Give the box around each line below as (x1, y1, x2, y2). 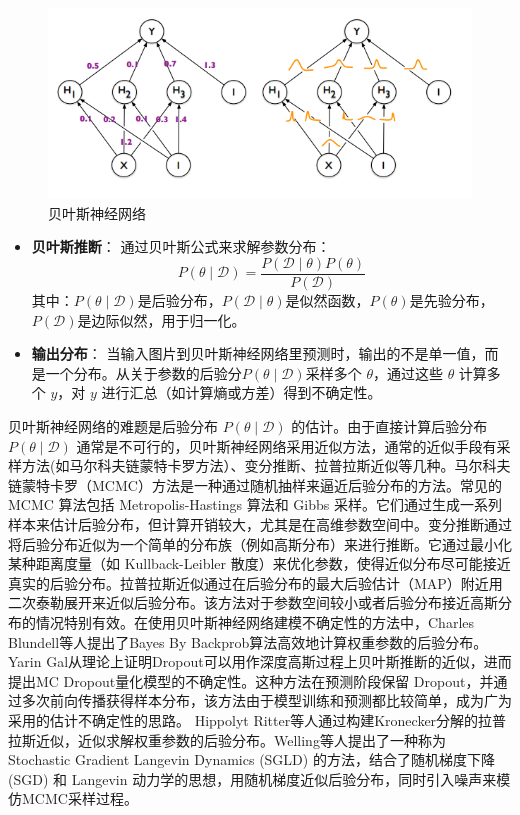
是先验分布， (409, 290, 494, 311)
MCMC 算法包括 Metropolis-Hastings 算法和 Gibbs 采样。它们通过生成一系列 (8, 494, 502, 515)
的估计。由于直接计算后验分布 (291, 416, 488, 436)
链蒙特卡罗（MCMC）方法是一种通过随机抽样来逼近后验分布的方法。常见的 (8, 474, 502, 495)
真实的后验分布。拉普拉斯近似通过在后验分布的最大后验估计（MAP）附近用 (8, 572, 503, 593)
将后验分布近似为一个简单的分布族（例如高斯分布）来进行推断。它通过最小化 (8, 533, 512, 554)
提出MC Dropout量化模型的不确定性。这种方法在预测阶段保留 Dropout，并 (8, 670, 494, 691)
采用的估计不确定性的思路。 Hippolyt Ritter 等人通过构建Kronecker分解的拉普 (8, 709, 507, 730)
